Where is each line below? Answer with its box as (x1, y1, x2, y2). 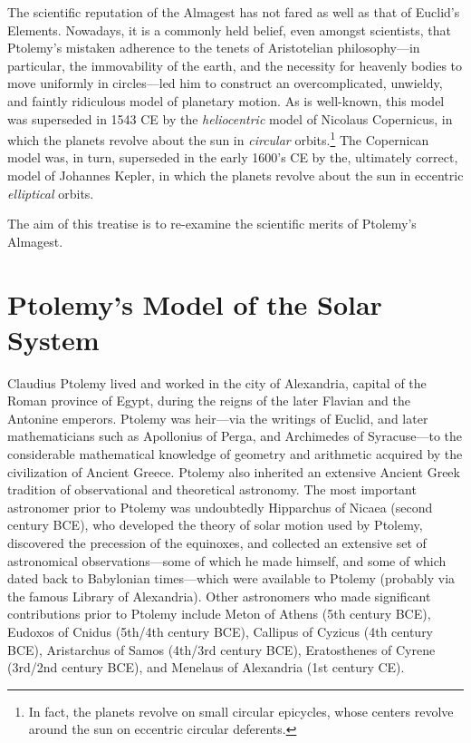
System (7, 320, 100, 357)
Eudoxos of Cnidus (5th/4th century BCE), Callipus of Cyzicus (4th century (7, 622, 434, 640)
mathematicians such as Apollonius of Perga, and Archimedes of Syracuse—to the (7, 426, 463, 445)
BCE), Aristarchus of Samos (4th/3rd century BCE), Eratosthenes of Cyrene (7, 640, 436, 659)
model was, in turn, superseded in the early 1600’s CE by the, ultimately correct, (7, 148, 458, 167)
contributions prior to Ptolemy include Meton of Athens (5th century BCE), (7, 604, 431, 623)
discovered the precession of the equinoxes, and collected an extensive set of (7, 533, 427, 552)
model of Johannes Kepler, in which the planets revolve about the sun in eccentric (7, 166, 464, 184)
